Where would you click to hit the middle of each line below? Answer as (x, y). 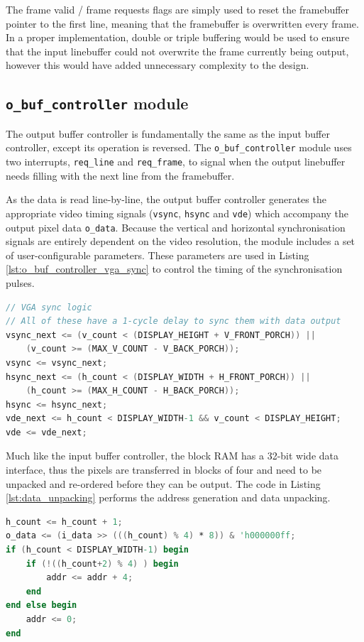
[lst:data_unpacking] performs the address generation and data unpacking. (168, 497)
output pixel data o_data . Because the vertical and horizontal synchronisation (176, 227)
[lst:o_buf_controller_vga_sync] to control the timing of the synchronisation (174, 269)
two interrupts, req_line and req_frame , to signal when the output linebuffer (176, 161)
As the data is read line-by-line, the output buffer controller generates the (166, 199)
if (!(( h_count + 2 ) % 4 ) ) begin (102, 564)
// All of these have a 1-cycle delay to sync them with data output (173, 321)
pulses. (20, 282)
